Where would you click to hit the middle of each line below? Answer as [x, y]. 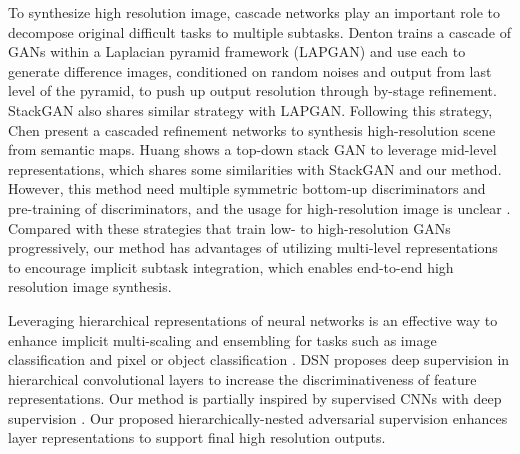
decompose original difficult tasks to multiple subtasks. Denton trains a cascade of [259, 31]
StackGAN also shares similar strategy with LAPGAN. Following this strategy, [250, 109]
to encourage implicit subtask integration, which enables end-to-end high [231, 266]
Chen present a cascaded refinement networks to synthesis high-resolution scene [252, 129]
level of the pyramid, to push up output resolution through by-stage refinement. [252, 90]
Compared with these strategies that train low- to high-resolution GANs [229, 227]
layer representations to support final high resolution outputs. [197, 437]
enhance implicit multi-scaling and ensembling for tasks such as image [222, 339]
